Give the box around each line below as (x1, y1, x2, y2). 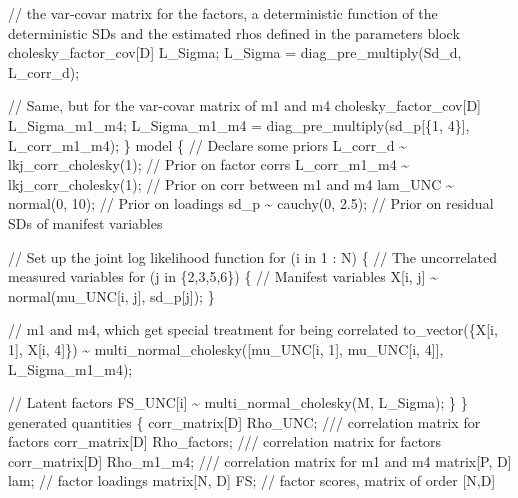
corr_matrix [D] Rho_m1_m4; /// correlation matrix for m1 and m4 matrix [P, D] (8, 450, 512, 471)
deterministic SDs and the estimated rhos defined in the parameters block (8, 22, 460, 43)
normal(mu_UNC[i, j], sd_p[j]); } (8, 285, 215, 306)
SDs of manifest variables (8, 212, 163, 233)
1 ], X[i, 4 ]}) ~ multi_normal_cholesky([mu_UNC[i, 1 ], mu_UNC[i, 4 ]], (8, 338, 444, 359)
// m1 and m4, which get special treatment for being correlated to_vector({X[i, (8, 319, 498, 340)
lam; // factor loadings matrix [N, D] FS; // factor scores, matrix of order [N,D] (8, 470, 496, 491)
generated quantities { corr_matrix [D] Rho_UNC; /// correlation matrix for (8, 411, 481, 432)
